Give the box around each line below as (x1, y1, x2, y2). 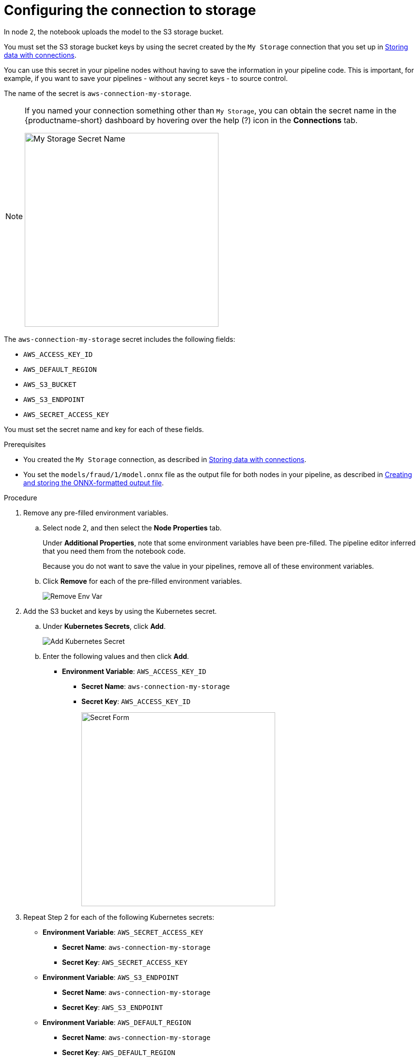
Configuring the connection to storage (4, 2, 256, 18)
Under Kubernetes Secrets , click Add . (43, 622, 166, 630)
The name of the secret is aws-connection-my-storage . (4, 89, 192, 97)
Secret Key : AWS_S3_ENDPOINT (62, 1003, 163, 1011)
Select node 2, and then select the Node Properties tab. (43, 523, 222, 532)
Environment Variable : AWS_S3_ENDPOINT (43, 973, 179, 981)
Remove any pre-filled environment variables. (23, 508, 169, 517)
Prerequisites (4, 440, 46, 448)
